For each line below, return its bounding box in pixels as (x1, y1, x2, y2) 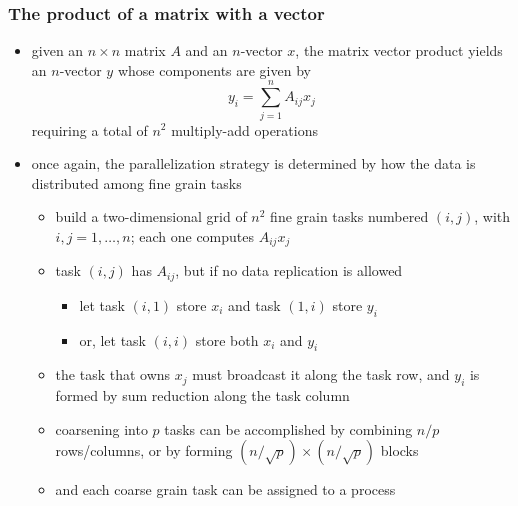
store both (195, 329, 259, 350)
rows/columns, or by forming (55, 440, 233, 461)
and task (228, 294, 281, 315)
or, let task (79, 329, 147, 350)
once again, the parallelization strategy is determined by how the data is (31, 153, 476, 174)
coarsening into (55, 418, 148, 439)
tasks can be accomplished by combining (164, 418, 413, 439)
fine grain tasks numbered (270, 206, 429, 227)
